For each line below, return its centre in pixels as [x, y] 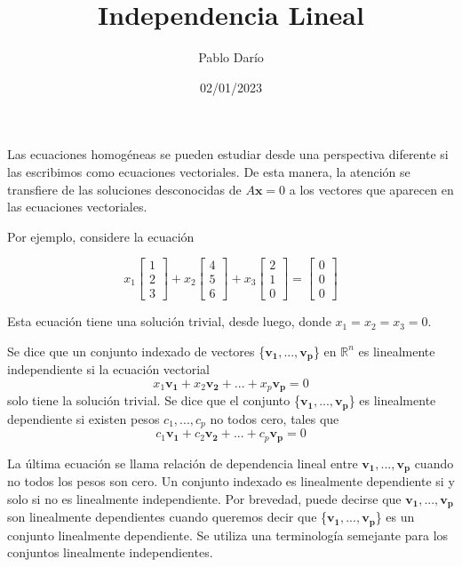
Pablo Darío [231, 57]
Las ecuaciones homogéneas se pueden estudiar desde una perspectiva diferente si [228, 154]
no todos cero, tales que [275, 418]
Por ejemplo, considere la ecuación [101, 236]
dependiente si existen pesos [84, 418]
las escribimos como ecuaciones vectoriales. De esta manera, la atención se [209, 171]
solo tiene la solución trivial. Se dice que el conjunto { [154, 400]
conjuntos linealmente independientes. [110, 552]
